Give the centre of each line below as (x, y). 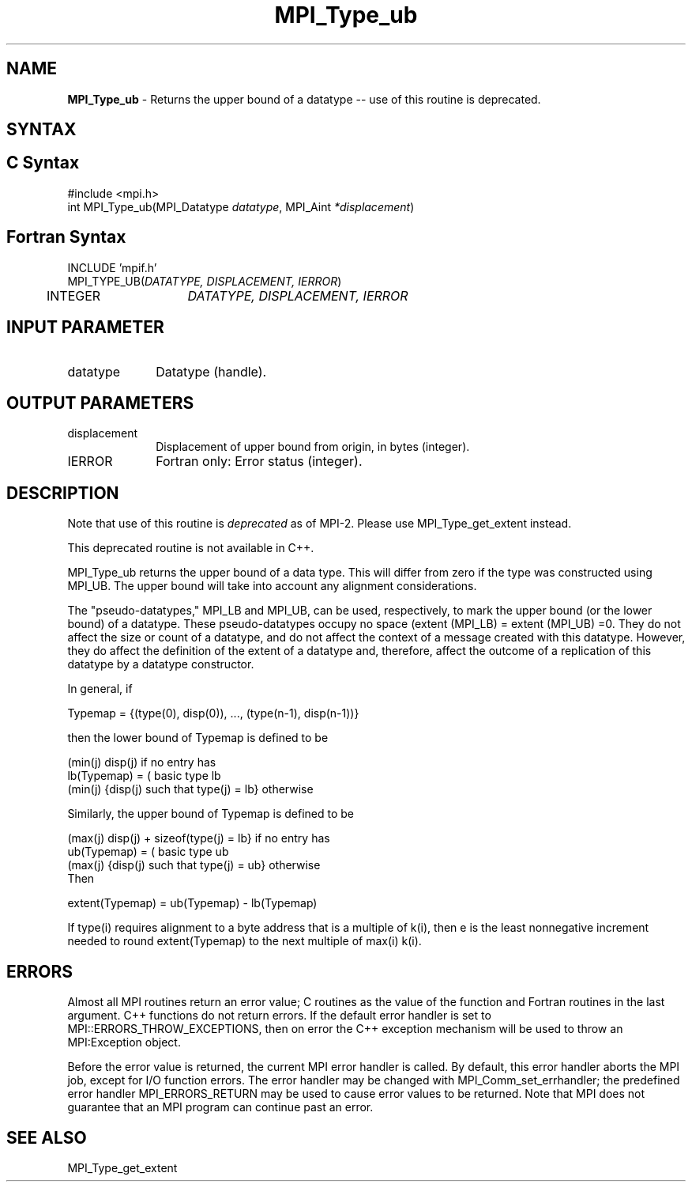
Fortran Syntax (66, 237)
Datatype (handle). (211, 371)
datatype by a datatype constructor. (161, 664)
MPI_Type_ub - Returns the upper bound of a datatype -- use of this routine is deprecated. (304, 99)
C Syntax (43, 163)
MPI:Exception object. (124, 1042)
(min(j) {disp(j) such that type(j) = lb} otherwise (190, 789)
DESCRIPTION (63, 493)
